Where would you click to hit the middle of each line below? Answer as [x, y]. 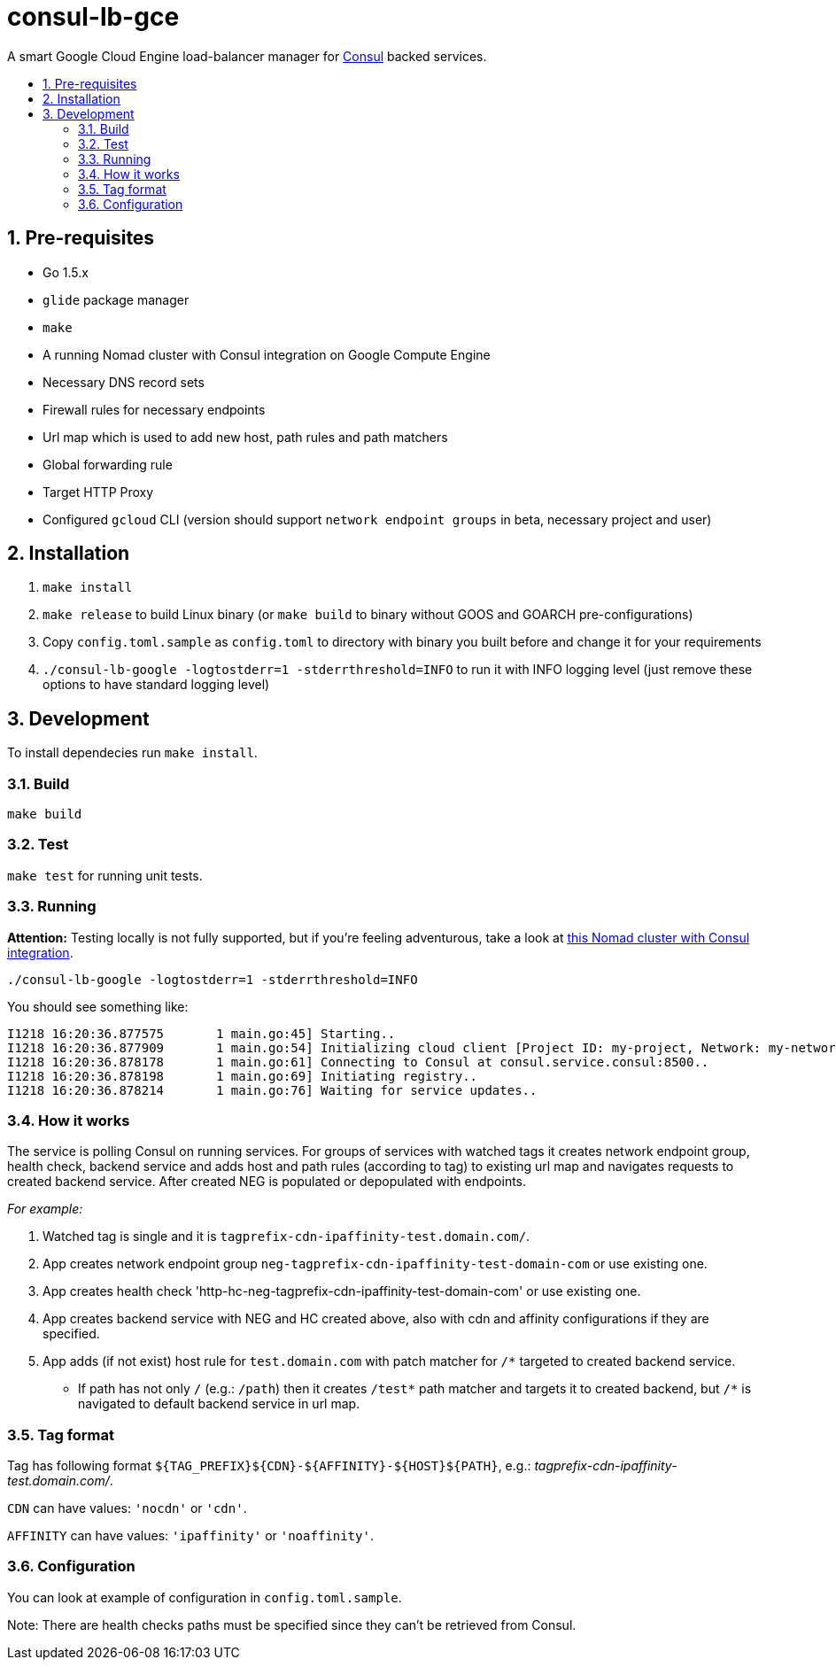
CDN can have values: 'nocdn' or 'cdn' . [127, 1508]
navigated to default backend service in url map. [219, 1404]
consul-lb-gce [93, 17]
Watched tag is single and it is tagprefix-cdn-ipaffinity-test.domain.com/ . [286, 1237]
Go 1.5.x [66, 272]
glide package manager [116, 299]
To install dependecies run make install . [132, 753]
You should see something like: [98, 1006]
